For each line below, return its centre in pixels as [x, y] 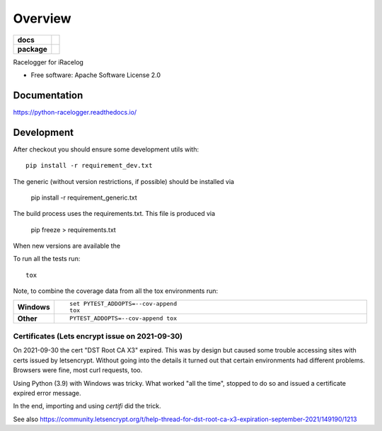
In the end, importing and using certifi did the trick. [87, 406]
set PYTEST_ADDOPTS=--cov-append [123, 303]
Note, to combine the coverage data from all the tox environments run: [116, 291]
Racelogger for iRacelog [48, 62]
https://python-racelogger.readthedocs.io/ [75, 112]
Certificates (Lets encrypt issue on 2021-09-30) [98, 336]
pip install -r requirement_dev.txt [89, 166]
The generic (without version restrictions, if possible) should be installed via [124, 181]
